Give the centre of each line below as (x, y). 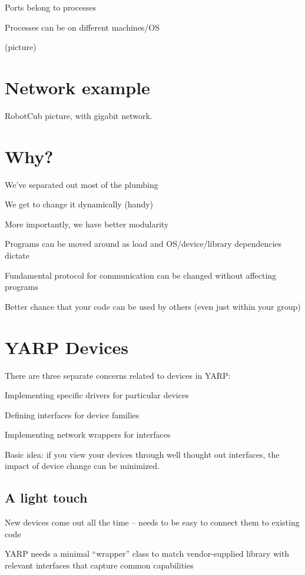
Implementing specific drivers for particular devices (97, 395)
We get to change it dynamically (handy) (79, 204)
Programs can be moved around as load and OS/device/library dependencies (143, 244)
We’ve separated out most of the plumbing (82, 184)
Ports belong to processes (50, 7)
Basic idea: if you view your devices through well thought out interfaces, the (142, 454)
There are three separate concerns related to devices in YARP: (118, 375)
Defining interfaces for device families (72, 414)
